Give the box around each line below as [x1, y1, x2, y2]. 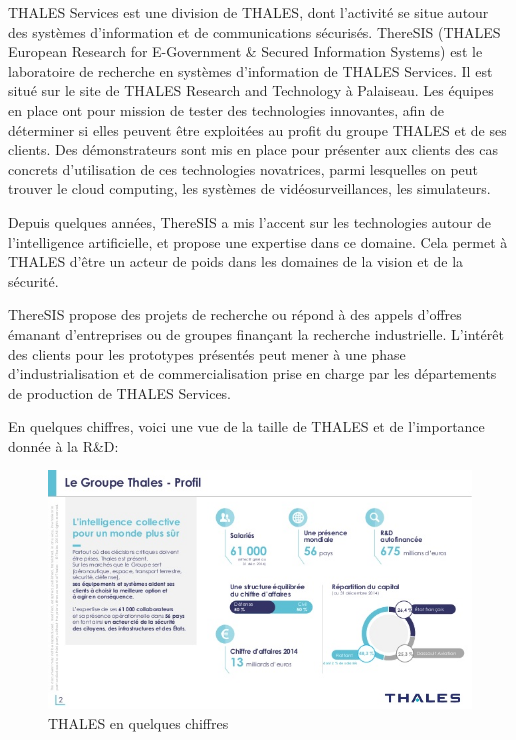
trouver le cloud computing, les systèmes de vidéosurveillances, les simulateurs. [8, 178, 491, 199]
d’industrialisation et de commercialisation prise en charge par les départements [8, 363, 497, 384]
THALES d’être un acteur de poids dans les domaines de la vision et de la [8, 251, 464, 272]
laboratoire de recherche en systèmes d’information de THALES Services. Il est [8, 60, 493, 81]
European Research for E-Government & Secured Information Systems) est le [8, 41, 483, 62]
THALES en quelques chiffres [48, 712, 229, 733]
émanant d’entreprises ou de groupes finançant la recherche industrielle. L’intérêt [8, 323, 504, 344]
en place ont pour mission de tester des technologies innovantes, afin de [8, 99, 445, 120]
